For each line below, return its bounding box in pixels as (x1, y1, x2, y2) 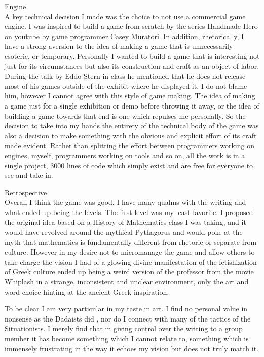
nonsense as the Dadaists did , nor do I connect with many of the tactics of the (5, 313, 251, 324)
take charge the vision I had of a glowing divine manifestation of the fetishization (5, 256, 257, 267)
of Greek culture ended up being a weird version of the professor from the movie (5, 266, 254, 277)
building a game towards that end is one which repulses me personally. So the (5, 110, 246, 121)
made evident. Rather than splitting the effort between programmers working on (5, 140, 254, 151)
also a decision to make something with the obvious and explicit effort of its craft (5, 130, 257, 140)
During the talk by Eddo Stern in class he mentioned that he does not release (5, 70, 246, 81)
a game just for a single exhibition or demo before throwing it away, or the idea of (5, 100, 259, 111)
